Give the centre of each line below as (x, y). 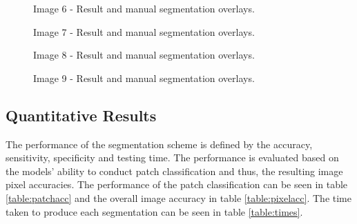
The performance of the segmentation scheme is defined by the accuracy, (159, 144)
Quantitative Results (81, 115)
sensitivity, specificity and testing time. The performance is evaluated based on (172, 157)
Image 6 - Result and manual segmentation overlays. (144, 8)
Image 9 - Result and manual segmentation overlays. (144, 78)
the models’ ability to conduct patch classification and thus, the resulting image (174, 171)
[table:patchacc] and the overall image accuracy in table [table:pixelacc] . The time (178, 197)
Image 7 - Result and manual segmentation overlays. (144, 31)
